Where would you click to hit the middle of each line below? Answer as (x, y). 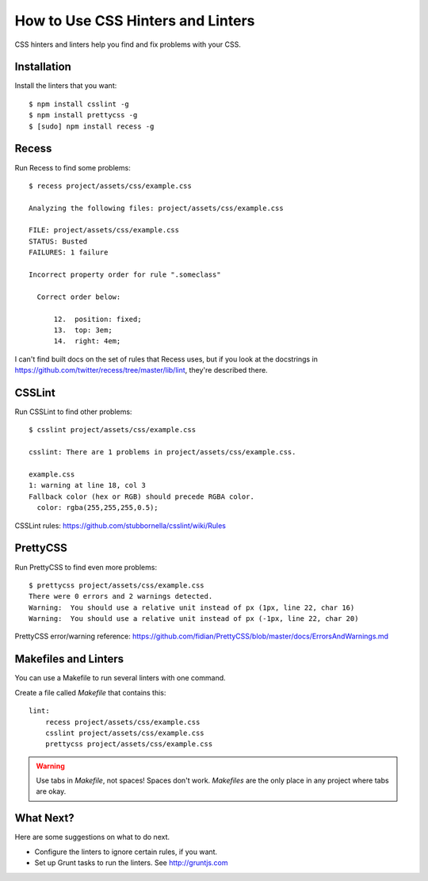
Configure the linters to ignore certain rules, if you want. (126, 852)
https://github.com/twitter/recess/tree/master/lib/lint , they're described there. (141, 370)
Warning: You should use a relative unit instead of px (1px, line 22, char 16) (192, 607)
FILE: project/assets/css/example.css (104, 230)
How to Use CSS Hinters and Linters (135, 21)
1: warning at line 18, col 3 (88, 485)
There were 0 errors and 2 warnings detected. (121, 596)
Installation (43, 67)
